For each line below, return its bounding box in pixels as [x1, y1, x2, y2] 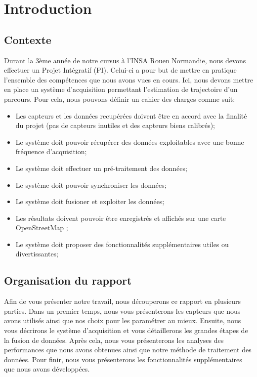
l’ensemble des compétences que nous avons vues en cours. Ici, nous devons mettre [4, 74, 253, 84]
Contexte [4, 32, 51, 47]
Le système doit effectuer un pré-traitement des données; [15, 163, 187, 173]
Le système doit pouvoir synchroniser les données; [15, 179, 167, 190]
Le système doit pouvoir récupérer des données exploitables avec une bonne [15, 136, 244, 147]
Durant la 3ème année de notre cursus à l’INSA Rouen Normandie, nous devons [4, 55, 246, 65]
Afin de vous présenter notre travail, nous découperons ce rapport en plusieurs [4, 296, 241, 306]
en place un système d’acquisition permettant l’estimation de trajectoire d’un [4, 84, 238, 94]
